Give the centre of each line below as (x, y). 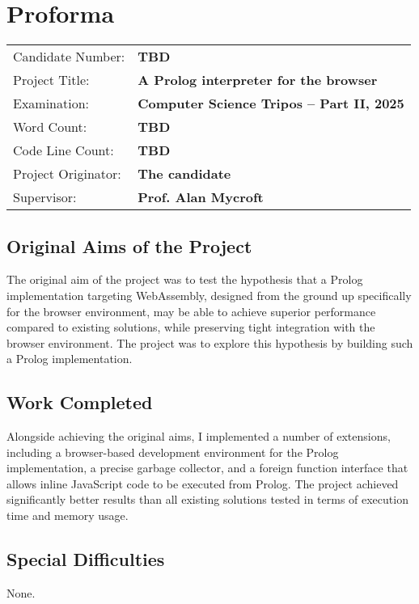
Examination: (51, 103)
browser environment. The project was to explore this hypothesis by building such (210, 342)
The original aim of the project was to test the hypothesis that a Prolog (185, 279)
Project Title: (51, 80)
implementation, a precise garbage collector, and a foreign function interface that (207, 468)
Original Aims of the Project (129, 245)
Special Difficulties (86, 559)
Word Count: (50, 127)
